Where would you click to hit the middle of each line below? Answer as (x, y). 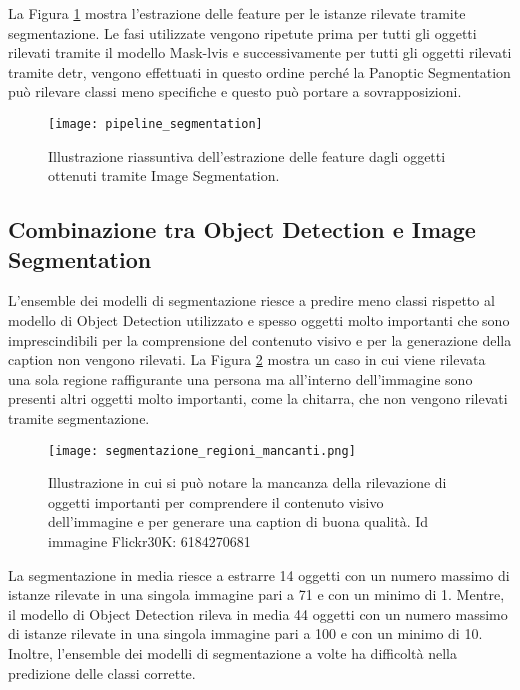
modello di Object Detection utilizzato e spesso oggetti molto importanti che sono (259, 320)
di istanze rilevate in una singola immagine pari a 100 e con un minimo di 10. (245, 633)
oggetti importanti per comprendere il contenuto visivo (216, 501)
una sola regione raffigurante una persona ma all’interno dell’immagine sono (240, 378)
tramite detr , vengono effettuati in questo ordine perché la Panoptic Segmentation (259, 71)
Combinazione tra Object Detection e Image (242, 229)
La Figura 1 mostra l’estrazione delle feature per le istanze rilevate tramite (237, 13)
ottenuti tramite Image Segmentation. (164, 175)
